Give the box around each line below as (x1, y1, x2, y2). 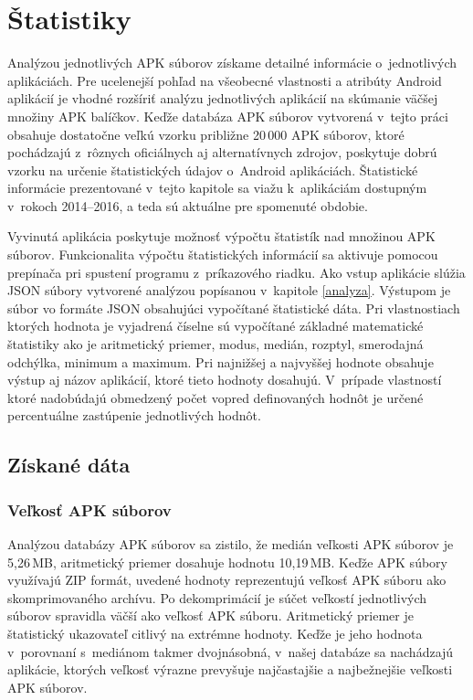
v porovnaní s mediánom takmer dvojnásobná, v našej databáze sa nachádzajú (7, 642, 454, 661)
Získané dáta (7, 451, 131, 479)
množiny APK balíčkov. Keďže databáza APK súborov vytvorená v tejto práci (7, 106, 448, 125)
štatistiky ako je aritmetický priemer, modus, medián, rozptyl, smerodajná (7, 334, 424, 354)
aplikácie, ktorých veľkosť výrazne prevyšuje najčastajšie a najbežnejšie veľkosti (7, 660, 453, 679)
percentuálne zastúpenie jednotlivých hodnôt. (7, 406, 261, 425)
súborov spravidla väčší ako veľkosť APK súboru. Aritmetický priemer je (7, 606, 414, 625)
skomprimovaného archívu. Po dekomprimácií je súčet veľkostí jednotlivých (7, 588, 427, 607)
